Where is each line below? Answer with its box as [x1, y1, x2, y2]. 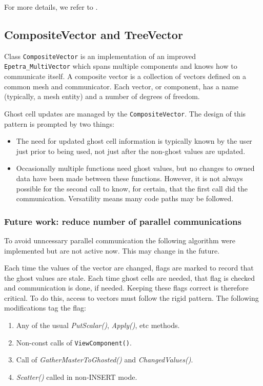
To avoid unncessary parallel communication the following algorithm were [4, 235, 236, 245]
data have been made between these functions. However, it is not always [16, 172, 243, 183]
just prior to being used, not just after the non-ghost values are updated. [16, 145, 246, 156]
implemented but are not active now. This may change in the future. [4, 245, 220, 256]
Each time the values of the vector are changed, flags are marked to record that [4, 262, 254, 273]
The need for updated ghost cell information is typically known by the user [16, 136, 252, 146]
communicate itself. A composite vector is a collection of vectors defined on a [4, 71, 247, 82]
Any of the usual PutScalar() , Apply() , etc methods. [16, 320, 180, 331]
